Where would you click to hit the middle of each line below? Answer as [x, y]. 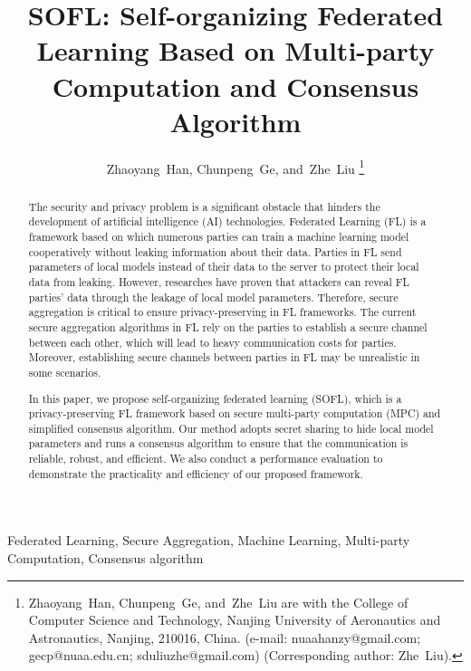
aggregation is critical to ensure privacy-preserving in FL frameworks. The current [222, 312]
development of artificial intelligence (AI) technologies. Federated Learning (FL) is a [227, 221]
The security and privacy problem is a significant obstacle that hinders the [204, 206]
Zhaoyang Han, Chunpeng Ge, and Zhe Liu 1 [235, 167]
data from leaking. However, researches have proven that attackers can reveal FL [219, 282]
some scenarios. [65, 372]
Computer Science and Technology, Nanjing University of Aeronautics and [235, 620]
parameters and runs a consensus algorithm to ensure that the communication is [218, 443]
